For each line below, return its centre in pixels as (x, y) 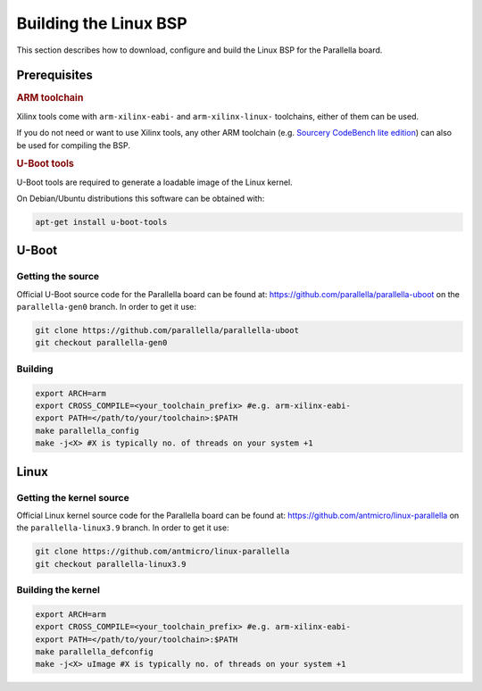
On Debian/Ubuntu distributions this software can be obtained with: (141, 198)
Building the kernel (58, 590)
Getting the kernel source (73, 497)
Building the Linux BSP (102, 23)
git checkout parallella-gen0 (101, 343)
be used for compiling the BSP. (74, 145)
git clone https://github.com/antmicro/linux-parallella (162, 552)
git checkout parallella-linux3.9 (111, 564)
